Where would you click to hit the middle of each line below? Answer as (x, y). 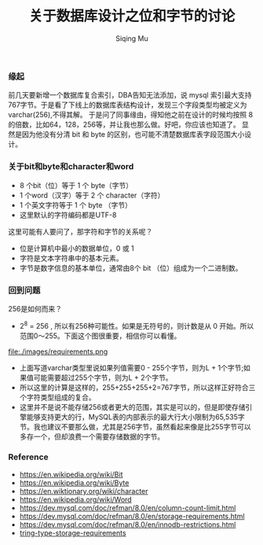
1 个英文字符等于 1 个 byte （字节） (75, 204)
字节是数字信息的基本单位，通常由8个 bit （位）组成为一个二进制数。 (131, 267)
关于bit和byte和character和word (71, 167)
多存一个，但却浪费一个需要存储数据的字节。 (92, 436)
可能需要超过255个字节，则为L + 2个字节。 (103, 377)
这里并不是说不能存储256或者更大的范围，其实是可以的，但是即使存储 (132, 407)
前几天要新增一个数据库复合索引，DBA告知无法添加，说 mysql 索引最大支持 (130, 95)
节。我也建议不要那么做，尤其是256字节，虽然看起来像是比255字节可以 (135, 426)
